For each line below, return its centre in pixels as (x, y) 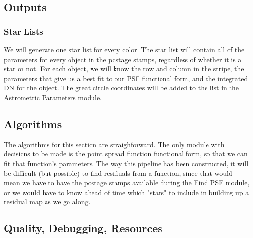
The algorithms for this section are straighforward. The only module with (114, 144)
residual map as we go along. (47, 202)
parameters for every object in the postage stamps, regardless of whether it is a (123, 59)
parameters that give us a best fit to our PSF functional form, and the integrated (126, 78)
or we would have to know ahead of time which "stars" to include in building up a (126, 192)
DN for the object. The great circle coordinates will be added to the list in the (121, 88)
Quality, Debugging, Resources (83, 228)
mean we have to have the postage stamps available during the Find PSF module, (127, 183)
